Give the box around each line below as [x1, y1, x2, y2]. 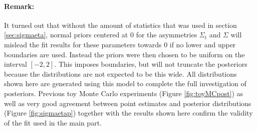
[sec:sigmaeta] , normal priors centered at [4, 29, 128, 40]
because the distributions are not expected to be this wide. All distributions [4, 68, 237, 79]
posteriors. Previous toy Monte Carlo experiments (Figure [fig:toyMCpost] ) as [4, 88, 243, 98]
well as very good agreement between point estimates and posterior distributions [4, 98, 251, 108]
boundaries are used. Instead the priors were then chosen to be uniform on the [4, 49, 245, 59]
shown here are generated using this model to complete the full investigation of [4, 78, 246, 89]
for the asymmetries [136, 29, 197, 40]
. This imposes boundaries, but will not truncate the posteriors [54, 59, 247, 69]
